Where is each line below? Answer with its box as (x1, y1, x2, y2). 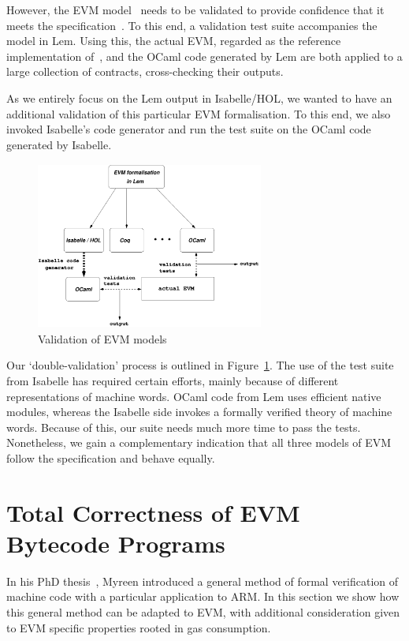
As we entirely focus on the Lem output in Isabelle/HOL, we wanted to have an (6, 89, 392, 106)
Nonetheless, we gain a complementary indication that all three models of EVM (6, 434, 392, 451)
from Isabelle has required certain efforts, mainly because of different (6, 372, 339, 388)
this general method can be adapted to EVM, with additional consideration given (6, 604, 400, 620)
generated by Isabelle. (6, 136, 112, 152)
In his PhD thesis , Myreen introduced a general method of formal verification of (6, 572, 399, 589)
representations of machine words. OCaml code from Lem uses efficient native (6, 388, 381, 404)
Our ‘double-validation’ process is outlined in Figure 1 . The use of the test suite (6, 357, 394, 373)
